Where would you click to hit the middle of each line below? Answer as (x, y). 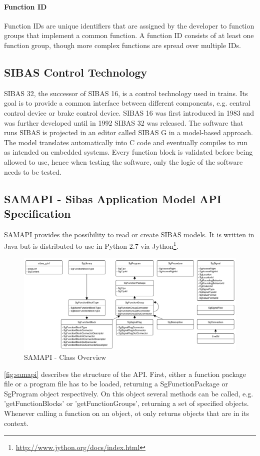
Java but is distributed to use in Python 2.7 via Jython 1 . (91, 245)
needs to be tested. (33, 171)
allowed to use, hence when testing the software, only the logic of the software (123, 161)
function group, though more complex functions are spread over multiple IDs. (122, 45)
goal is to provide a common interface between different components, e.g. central (127, 103)
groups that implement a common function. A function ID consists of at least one (129, 35)
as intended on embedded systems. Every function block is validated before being (128, 152)
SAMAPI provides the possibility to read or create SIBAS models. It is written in (129, 234)
